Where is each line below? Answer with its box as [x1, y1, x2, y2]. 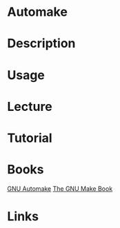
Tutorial [7, 130, 53, 145]
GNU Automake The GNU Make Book [7, 184, 113, 193]
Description [7, 36, 76, 52]
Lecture [7, 99, 53, 114]
